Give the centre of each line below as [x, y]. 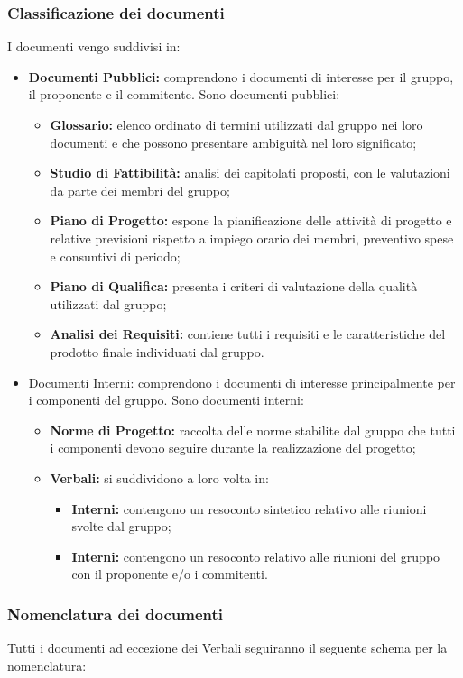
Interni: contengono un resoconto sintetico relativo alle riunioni [249, 508]
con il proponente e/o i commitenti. [170, 574]
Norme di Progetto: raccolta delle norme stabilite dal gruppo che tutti [253, 430]
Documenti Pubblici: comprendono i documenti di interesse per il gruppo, [241, 76]
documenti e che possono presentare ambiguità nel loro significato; [233, 142]
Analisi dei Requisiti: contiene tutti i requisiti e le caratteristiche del [248, 334]
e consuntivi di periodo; [115, 256]
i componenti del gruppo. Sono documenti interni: [166, 400]
